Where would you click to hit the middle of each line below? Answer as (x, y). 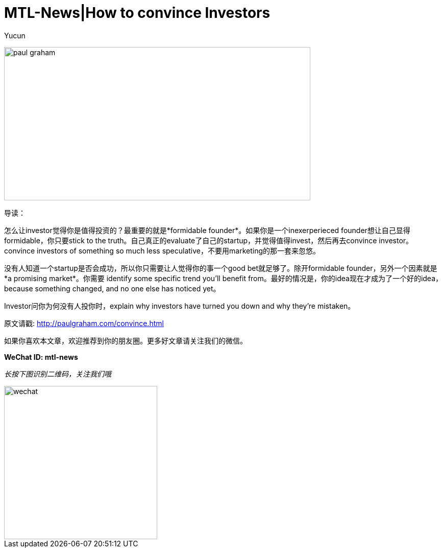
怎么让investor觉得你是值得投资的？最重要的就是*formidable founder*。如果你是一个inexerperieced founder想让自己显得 (207, 230)
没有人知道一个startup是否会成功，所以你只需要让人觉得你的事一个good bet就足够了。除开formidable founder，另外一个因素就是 (221, 268)
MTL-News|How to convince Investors (137, 13)
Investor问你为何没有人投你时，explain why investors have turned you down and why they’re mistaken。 (180, 306)
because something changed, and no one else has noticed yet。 (112, 288)
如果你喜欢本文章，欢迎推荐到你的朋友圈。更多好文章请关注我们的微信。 (126, 340)
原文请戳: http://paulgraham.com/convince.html (84, 323)
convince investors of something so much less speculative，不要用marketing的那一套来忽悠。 (162, 250)
